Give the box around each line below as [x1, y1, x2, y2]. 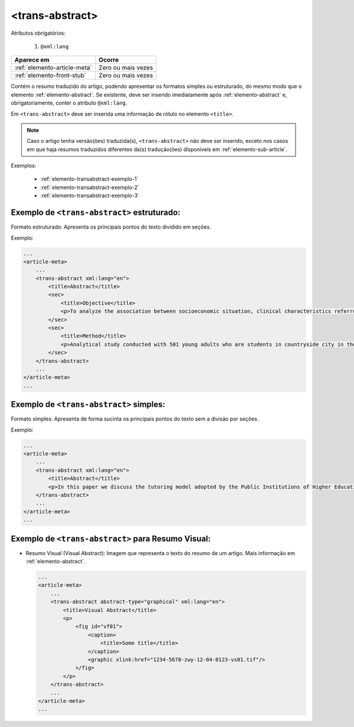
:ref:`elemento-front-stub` [14, 71, 87, 80]
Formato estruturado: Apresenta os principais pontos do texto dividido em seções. [11, 223, 212, 230]
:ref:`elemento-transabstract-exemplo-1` [40, 175, 139, 182]
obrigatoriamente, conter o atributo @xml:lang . [11, 99, 127, 106]
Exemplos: [11, 162, 37, 169]
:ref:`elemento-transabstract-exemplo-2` [40, 184, 140, 191]
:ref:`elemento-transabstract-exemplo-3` [40, 192, 140, 199]
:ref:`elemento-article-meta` [14, 64, 93, 72]
